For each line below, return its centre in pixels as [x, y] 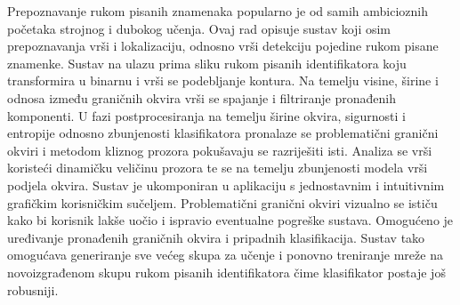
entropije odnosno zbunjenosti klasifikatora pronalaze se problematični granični [223, 133]
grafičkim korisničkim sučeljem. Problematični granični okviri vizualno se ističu [222, 202]
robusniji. [33, 289]
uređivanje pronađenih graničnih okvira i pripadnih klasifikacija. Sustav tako [216, 237]
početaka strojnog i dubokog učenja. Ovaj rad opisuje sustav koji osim [199, 28]
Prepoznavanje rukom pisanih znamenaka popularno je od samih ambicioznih [218, 11]
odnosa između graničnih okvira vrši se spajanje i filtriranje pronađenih [202, 97]
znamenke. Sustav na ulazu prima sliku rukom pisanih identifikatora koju [207, 63]
